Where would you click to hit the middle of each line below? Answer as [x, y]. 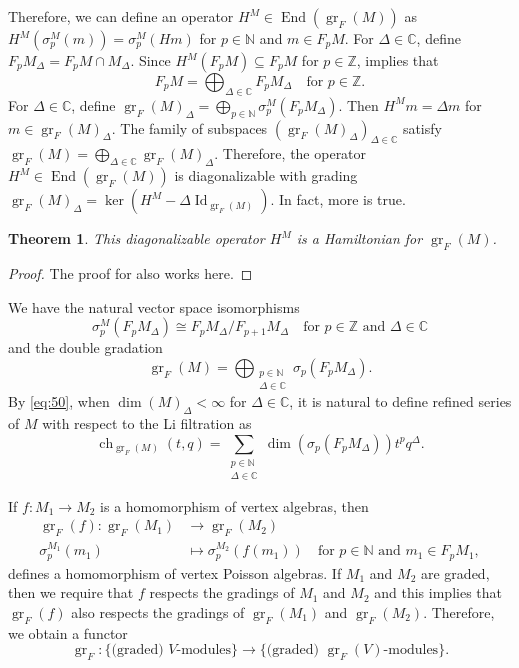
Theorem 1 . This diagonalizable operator [136, 238]
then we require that [71, 592]
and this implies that [438, 592]
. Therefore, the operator [290, 153]
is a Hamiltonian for [359, 238]
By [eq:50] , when [59, 401]
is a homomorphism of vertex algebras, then [234, 505]
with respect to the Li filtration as [147, 423]
